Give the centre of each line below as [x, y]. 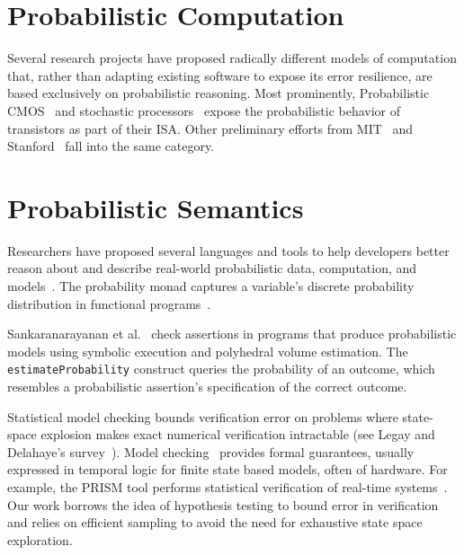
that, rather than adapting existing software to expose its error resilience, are [220, 75]
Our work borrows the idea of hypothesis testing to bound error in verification [223, 504]
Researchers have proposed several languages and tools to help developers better [228, 250]
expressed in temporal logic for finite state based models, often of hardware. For [228, 469]
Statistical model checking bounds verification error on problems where [203, 416]
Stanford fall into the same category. [111, 146]
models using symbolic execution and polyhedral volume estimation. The [208, 351]
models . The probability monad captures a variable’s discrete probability [211, 286]
